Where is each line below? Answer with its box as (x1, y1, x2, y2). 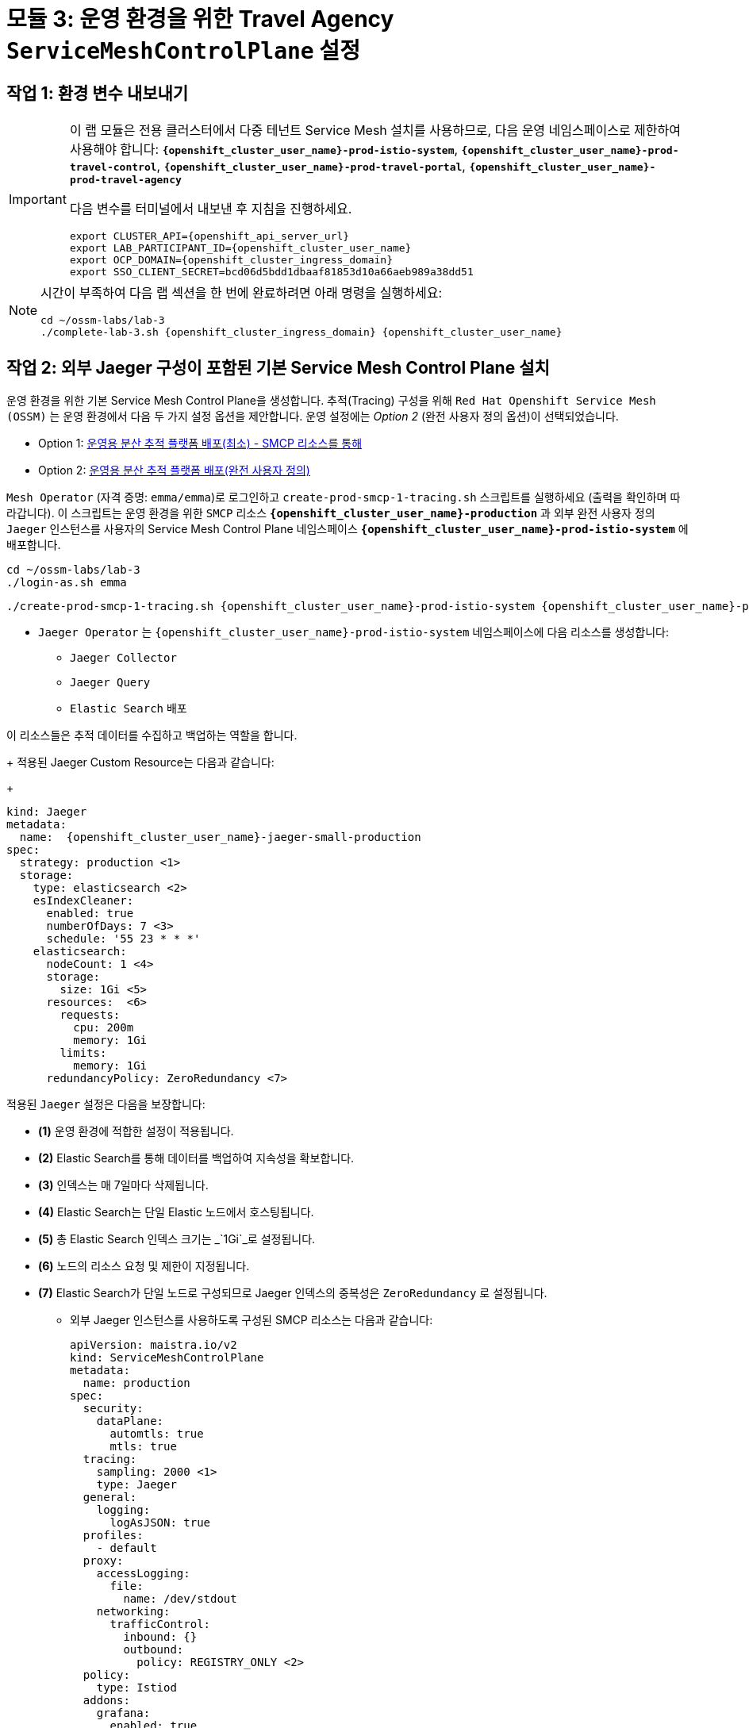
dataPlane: (96, 1415, 164, 1428)
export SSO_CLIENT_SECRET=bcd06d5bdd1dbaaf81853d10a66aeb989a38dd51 (69, 266, 474, 278)
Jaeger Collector (70, 651, 177, 665)
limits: (60, 1046, 107, 1060)
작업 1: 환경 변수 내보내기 (6, 83, 189, 103)
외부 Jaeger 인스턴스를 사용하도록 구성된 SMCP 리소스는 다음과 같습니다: (70, 1313, 433, 1327)
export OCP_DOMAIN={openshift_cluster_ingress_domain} (69, 254, 393, 267)
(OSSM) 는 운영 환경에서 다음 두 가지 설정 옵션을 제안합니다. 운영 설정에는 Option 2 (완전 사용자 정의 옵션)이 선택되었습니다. (6, 409, 619, 424)
